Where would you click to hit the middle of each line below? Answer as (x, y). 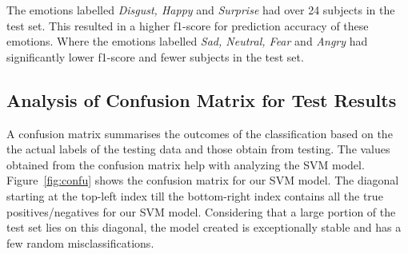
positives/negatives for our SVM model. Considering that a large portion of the (201, 211)
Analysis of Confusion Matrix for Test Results (202, 99)
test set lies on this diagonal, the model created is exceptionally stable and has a (204, 227)
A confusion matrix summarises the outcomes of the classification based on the (200, 133)
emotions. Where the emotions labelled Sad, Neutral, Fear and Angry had (187, 41)
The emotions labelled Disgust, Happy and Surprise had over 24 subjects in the (201, 10)
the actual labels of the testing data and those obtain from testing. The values (198, 149)
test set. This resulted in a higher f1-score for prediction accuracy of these (188, 25)
